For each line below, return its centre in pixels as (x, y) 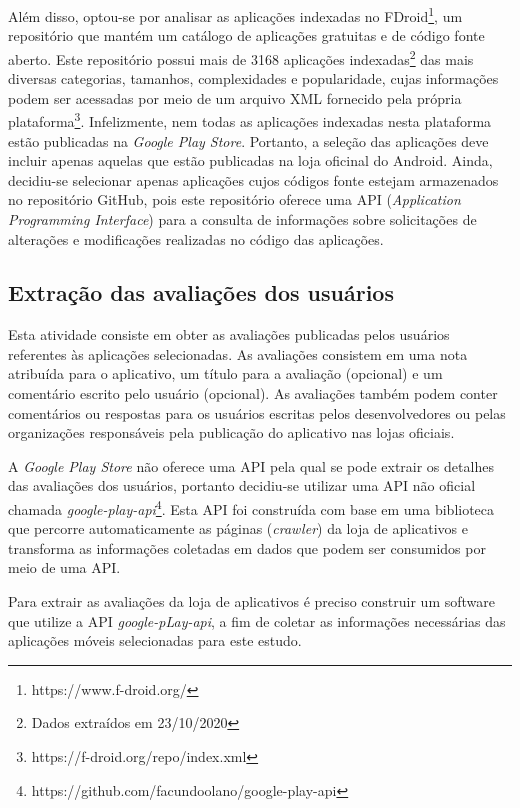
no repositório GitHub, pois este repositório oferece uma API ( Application (234, 199)
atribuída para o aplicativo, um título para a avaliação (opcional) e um (225, 373)
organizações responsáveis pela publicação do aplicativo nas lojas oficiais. (231, 432)
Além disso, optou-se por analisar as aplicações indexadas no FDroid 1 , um (235, 14)
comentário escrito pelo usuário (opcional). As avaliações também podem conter (253, 393)
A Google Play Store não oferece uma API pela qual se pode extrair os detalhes (251, 465)
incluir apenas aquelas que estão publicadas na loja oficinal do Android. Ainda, (250, 160)
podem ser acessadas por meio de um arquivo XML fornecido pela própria (235, 97)
